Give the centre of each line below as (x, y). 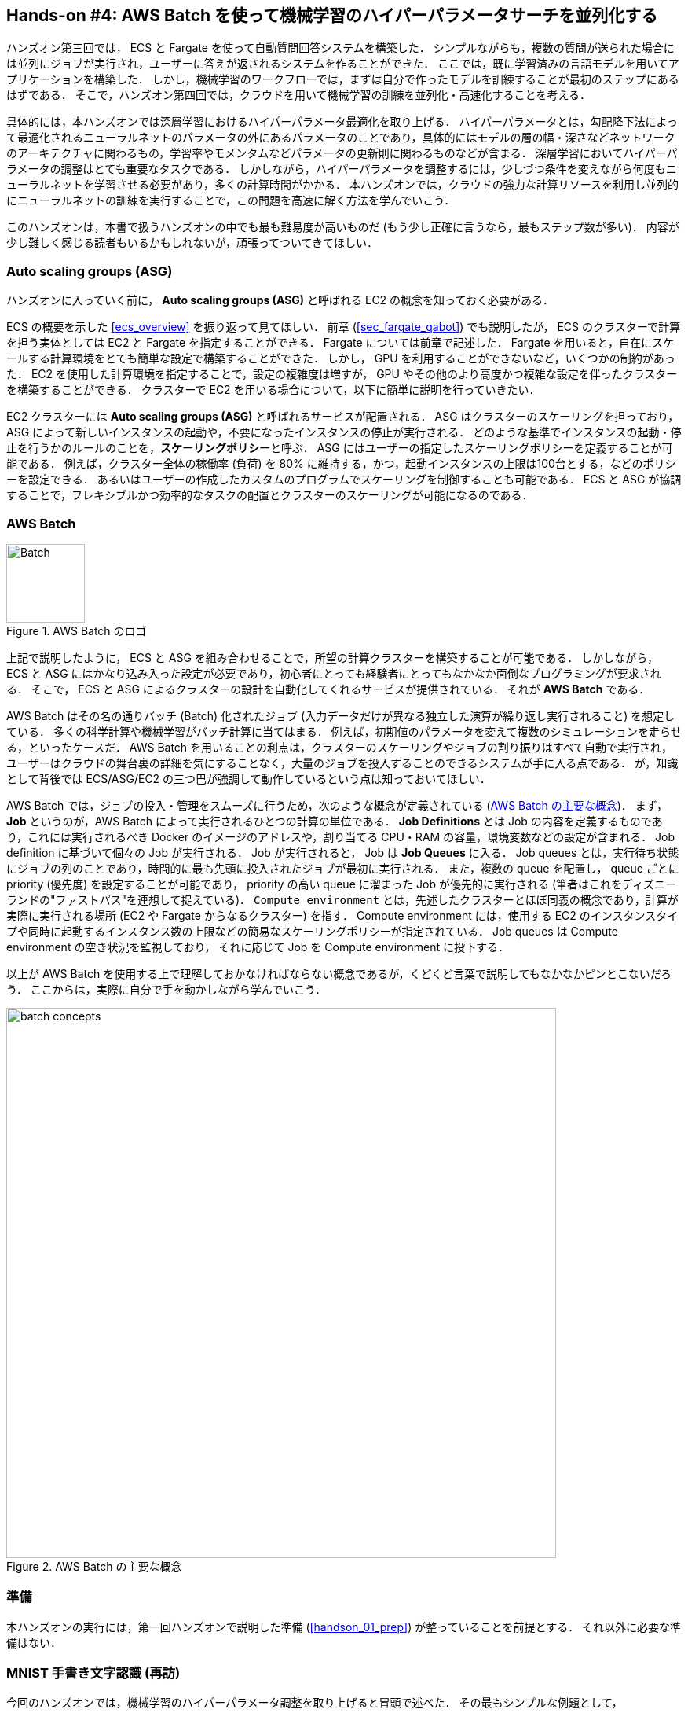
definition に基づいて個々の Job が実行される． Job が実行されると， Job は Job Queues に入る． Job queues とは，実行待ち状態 (343, 852)
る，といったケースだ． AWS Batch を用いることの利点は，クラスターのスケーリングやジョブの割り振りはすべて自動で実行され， (340, 747)
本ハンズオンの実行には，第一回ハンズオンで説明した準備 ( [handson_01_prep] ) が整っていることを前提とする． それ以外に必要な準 (344, 1627)
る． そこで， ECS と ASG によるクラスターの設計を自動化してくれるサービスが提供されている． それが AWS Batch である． (328, 689)
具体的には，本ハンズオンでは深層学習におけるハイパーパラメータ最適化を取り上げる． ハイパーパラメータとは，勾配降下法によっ (342, 122)
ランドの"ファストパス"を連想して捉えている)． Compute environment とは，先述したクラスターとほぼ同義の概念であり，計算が (342, 899)
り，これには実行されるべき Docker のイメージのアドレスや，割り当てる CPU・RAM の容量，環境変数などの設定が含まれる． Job (341, 836)
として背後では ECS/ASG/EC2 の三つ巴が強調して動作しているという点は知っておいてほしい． (249, 778)
